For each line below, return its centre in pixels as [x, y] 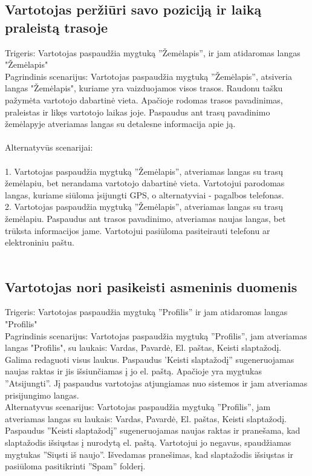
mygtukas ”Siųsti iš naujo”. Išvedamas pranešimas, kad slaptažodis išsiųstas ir [149, 454]
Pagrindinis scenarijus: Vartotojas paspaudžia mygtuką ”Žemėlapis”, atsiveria [148, 76]
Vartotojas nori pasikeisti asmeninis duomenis [151, 286]
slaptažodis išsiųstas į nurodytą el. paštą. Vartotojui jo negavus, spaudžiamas [148, 442]
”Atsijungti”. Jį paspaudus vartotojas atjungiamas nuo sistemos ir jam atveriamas [156, 383]
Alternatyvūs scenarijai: [49, 147]
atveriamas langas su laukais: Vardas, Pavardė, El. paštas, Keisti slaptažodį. [146, 418]
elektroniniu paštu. [40, 242]
